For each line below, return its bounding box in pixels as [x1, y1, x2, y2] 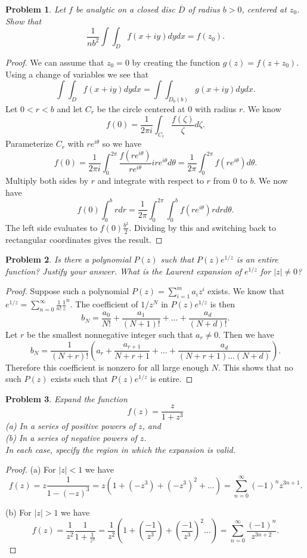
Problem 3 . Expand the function [5, 392, 128, 405]
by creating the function [132, 56, 221, 68]
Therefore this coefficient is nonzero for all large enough [5, 360, 209, 373]
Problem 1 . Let [5, 3, 66, 15]
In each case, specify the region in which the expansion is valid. [5, 443, 236, 455]
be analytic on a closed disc [75, 3, 175, 15]
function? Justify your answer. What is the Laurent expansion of [5, 264, 242, 277]
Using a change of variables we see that [5, 67, 149, 80]
